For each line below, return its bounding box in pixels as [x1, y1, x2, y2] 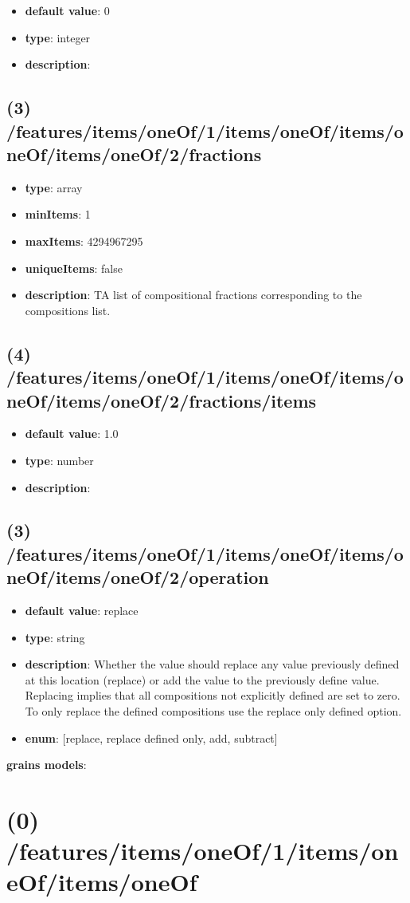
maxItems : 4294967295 [25, 232, 143, 249]
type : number [25, 451, 94, 468]
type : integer [25, 29, 91, 45]
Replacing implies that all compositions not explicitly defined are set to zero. [25, 687, 400, 704]
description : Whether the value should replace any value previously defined [25, 656, 400, 672]
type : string [25, 629, 85, 645]
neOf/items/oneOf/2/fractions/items [6, 388, 317, 412]
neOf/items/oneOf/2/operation [6, 565, 269, 590]
